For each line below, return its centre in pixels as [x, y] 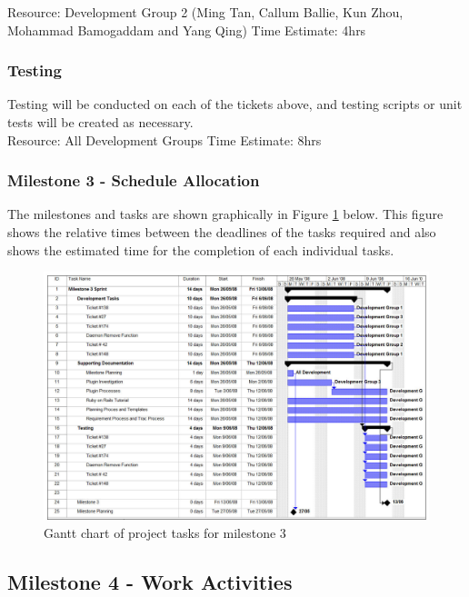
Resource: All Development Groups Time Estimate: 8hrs [165, 139]
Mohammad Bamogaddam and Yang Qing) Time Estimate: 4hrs [187, 30]
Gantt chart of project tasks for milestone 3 [165, 533]
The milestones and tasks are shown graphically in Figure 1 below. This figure [225, 214]
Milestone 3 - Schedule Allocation [134, 180]
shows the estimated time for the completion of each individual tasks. [201, 249]
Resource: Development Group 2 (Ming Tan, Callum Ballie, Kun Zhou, [205, 12]
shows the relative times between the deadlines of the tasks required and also [222, 232]
